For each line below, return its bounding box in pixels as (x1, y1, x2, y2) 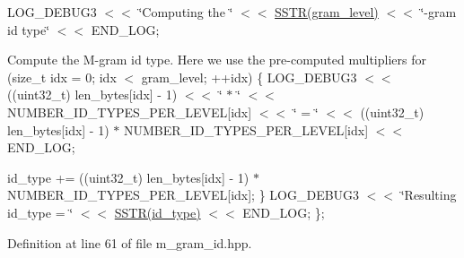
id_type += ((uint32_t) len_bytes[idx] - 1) (7, 168, 250, 186)
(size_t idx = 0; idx (7, 67, 117, 86)
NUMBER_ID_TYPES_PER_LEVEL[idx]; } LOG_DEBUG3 (7, 185, 360, 204)
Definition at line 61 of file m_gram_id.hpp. (7, 233, 252, 252)
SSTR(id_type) (114, 202, 201, 221)
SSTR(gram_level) (275, 3, 379, 21)
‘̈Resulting (400, 185, 457, 204)
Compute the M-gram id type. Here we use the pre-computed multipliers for (7, 50, 426, 69)
